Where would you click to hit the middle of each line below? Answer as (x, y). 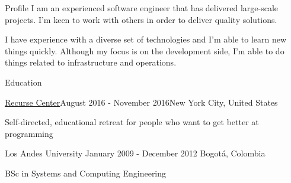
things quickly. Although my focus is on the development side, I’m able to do (145, 50)
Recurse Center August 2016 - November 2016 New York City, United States (141, 102)
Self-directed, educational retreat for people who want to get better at (132, 122)
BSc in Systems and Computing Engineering (86, 173)
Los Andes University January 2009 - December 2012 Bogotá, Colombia (135, 153)
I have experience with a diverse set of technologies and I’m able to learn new (146, 39)
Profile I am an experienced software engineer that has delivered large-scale (142, 8)
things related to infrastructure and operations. (91, 62)
